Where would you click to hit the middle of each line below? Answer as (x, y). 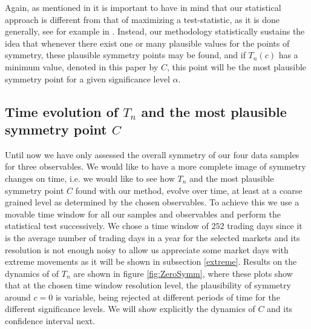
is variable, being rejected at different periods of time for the (168, 297)
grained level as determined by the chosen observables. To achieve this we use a (152, 202)
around (18, 297)
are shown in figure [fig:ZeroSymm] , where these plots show (183, 273)
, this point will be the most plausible (237, 66)
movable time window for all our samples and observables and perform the (143, 214)
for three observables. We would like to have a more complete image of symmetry (155, 166)
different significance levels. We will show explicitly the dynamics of (130, 309)
